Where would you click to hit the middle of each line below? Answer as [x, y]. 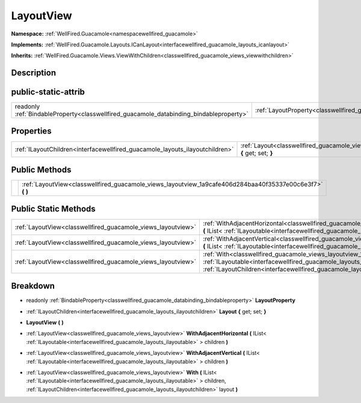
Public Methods [41, 170]
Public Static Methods [53, 208]
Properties [31, 131]
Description [34, 73]
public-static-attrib [48, 92]
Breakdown [33, 286]
